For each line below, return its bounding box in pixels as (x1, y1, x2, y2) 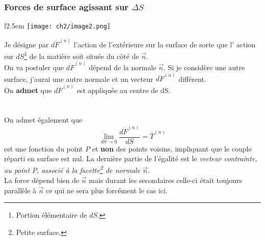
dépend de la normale (89, 62, 156, 73)
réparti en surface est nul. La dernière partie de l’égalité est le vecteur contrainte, (4, 153, 257, 164)
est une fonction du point (4, 143, 83, 154)
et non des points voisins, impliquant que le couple (92, 143, 252, 154)
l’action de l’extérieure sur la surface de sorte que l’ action (73, 39, 256, 49)
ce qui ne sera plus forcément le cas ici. (46, 185, 168, 195)
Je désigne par (4, 39, 49, 49)
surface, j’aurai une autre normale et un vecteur (4, 73, 153, 84)
